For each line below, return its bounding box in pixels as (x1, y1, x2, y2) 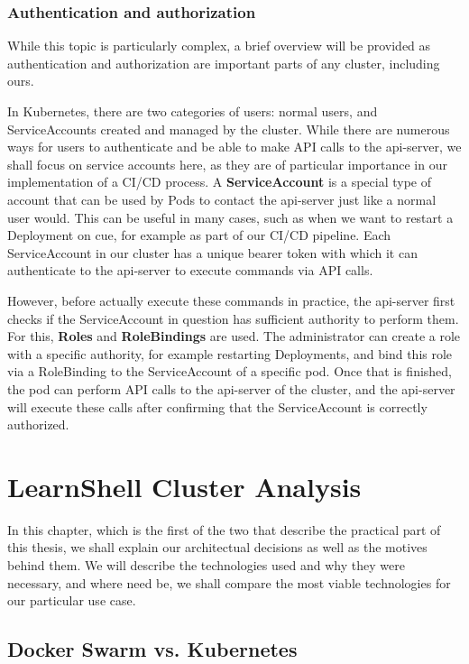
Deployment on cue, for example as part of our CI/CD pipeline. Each (7, 226, 391, 244)
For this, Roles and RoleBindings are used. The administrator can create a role (7, 327, 461, 346)
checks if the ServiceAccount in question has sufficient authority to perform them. (7, 309, 459, 327)
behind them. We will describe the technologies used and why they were (7, 556, 405, 574)
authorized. (7, 415, 69, 434)
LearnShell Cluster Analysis (7, 467, 362, 504)
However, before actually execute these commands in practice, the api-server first (7, 290, 455, 309)
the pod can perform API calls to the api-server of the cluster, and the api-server (7, 379, 455, 398)
